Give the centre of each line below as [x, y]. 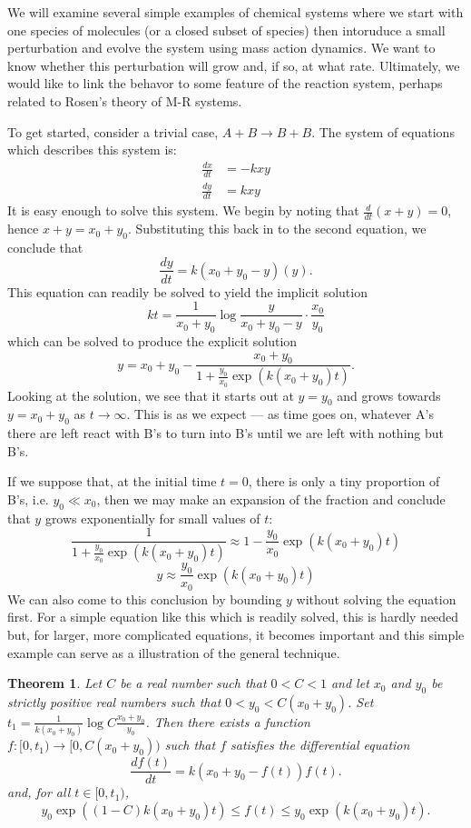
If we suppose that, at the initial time [112, 481]
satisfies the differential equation [320, 745]
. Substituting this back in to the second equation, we [277, 229]
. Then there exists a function [228, 721]
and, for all [39, 792]
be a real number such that [193, 683]
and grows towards [389, 395]
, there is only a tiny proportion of [344, 481]
